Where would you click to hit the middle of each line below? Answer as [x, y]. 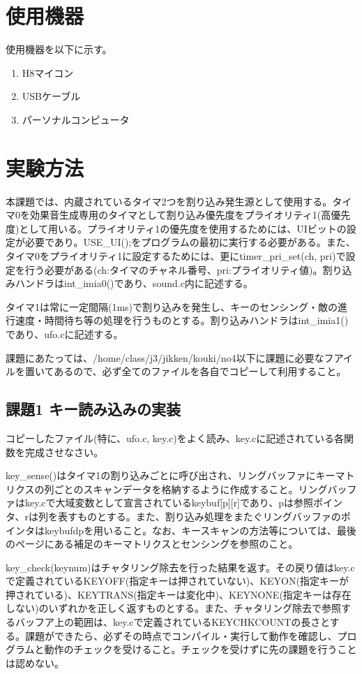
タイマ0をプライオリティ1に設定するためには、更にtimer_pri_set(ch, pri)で [176, 256]
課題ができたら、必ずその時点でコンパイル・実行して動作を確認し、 [181, 635]
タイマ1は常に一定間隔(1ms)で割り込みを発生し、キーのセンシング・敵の [172, 306]
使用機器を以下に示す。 [59, 49]
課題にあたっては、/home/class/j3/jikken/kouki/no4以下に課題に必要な [165, 357]
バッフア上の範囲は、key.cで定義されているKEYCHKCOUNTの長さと [172, 622]
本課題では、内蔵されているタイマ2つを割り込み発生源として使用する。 [169, 201]
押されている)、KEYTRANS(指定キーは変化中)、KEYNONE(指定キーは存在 [179, 594]
